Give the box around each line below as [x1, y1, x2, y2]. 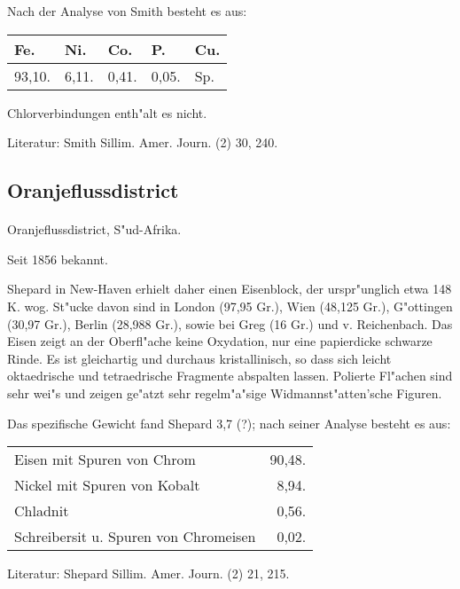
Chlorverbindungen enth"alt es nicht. [7, 103, 207, 122]
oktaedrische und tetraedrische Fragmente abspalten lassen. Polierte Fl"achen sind [7, 366, 453, 385]
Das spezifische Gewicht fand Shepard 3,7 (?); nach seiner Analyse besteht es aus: [7, 413, 451, 432]
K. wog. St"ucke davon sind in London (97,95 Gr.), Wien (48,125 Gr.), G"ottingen [7, 296, 453, 315]
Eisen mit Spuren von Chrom [14, 449, 196, 470]
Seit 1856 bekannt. [7, 249, 108, 268]
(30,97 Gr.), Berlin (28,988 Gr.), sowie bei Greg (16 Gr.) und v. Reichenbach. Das [7, 314, 453, 333]
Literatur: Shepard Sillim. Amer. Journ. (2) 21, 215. [7, 564, 290, 583]
